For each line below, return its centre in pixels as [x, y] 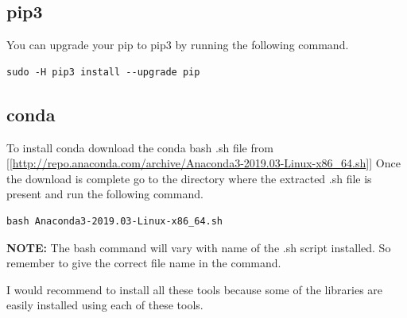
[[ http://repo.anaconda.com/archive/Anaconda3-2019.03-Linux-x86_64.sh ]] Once [203, 163]
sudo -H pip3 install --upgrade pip [103, 72]
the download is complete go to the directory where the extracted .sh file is [189, 178]
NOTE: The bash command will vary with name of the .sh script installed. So [199, 247]
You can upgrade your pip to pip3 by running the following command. [178, 45]
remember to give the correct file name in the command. [144, 263]
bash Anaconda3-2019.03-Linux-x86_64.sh [115, 221]
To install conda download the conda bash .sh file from [140, 147]
